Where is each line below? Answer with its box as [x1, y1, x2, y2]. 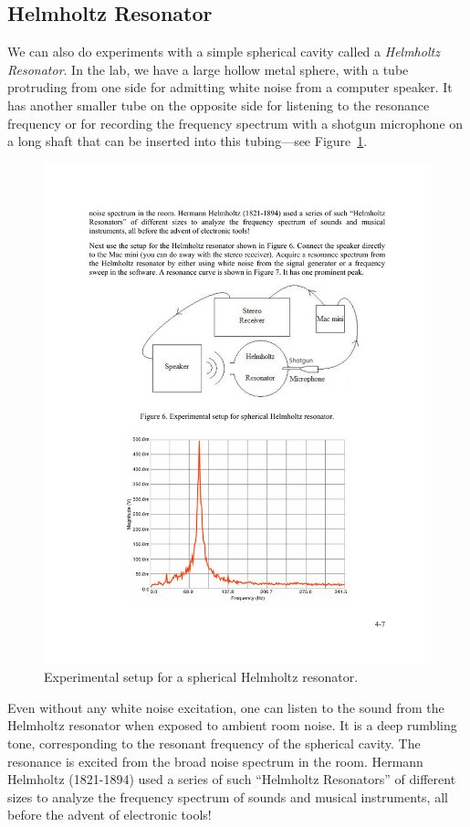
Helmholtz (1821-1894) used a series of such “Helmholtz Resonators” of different [7, 769, 456, 789]
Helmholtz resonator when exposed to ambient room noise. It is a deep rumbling [7, 716, 457, 735]
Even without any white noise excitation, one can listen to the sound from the [7, 697, 444, 717]
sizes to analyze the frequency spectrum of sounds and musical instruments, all [7, 787, 448, 806]
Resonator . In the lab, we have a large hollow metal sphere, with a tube [7, 59, 409, 79]
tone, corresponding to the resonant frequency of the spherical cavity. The [7, 734, 421, 753]
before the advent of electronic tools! [7, 805, 212, 824]
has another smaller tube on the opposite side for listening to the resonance [7, 95, 430, 114]
